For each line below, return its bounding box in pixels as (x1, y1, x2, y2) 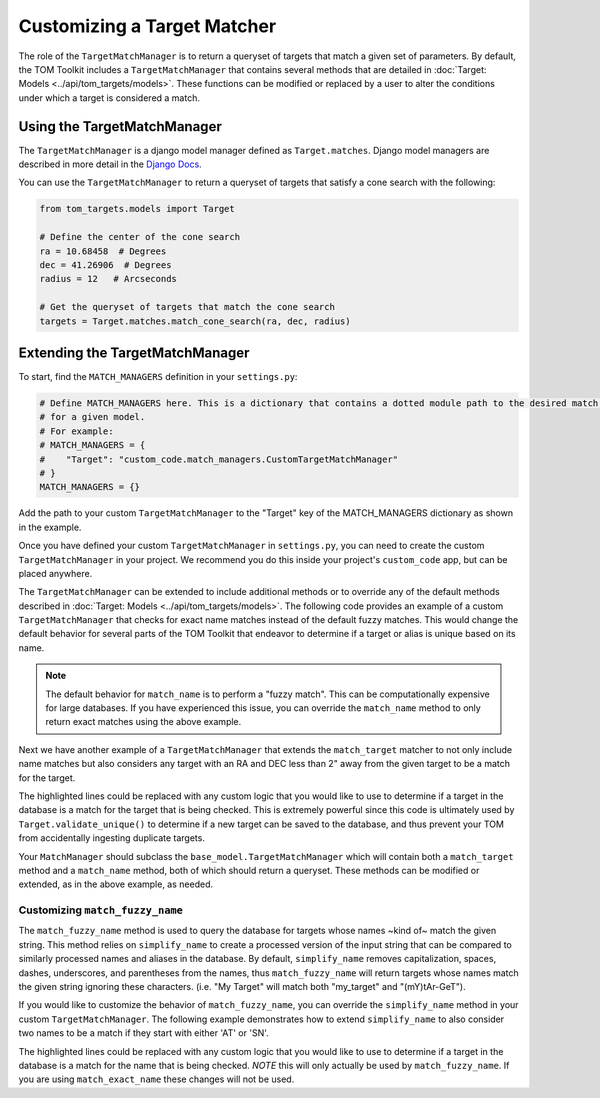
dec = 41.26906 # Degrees (39, 259, 172, 270)
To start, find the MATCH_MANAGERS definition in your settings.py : (18, 371, 298, 383)
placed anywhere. (18, 567, 93, 579)
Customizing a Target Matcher (18, 15, 277, 37)
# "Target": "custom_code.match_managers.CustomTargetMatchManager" (39, 453, 399, 465)
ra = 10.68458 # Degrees (39, 245, 167, 257)
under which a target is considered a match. (18, 91, 200, 104)
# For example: (39, 425, 114, 437)
